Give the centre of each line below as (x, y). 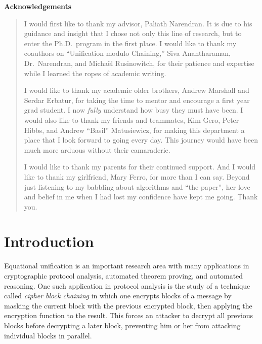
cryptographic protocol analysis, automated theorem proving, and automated (124, 276)
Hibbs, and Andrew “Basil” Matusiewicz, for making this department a (134, 130)
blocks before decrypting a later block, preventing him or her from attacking (122, 325)
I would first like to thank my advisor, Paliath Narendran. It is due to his (138, 23)
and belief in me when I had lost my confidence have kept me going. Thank (141, 197)
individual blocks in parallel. (48, 335)
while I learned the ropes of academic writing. (95, 73)
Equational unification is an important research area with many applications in (127, 266)
